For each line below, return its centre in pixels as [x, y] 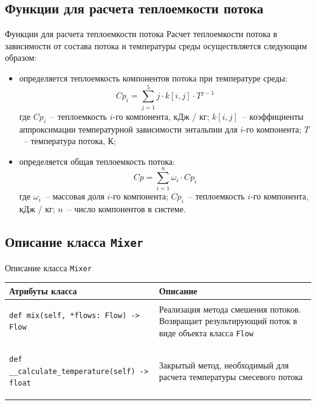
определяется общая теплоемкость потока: [97, 161]
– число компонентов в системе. [126, 209]
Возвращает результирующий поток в [228, 321]
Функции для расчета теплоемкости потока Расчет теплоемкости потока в [141, 34]
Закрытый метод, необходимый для [224, 365]
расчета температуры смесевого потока [231, 377]
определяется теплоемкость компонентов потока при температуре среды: [153, 78]
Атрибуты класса [43, 290]
